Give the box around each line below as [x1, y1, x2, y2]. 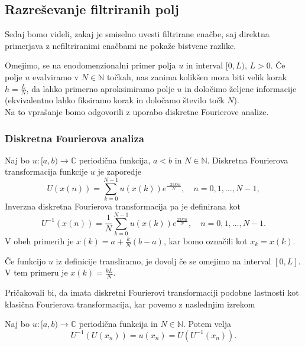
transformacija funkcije [5, 165, 88, 178]
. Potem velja [183, 317, 231, 330]
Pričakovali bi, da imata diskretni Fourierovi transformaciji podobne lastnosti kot [5, 286, 299, 299]
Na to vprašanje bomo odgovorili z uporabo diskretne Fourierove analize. [5, 106, 269, 117]
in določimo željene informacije [184, 82, 297, 94]
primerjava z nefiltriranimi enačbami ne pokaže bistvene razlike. [5, 39, 236, 51]
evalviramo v [32, 70, 79, 83]
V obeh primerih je [5, 234, 74, 247]
